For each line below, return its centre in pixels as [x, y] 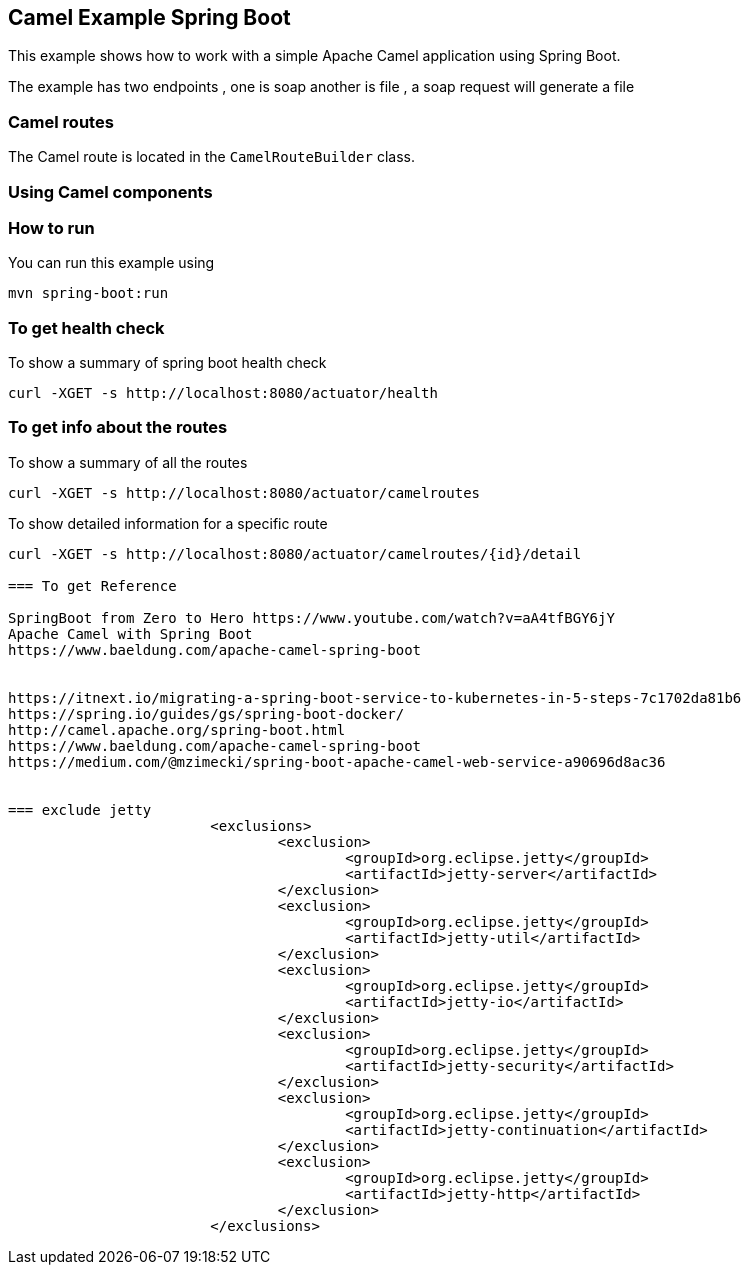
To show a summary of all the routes [128, 462]
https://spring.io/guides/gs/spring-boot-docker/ [206, 713]
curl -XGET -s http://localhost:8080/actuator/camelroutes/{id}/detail [295, 553]
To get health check [86, 327]
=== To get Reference [92, 585]
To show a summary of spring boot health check [167, 363]
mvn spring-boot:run [88, 293]
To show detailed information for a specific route [168, 523]
